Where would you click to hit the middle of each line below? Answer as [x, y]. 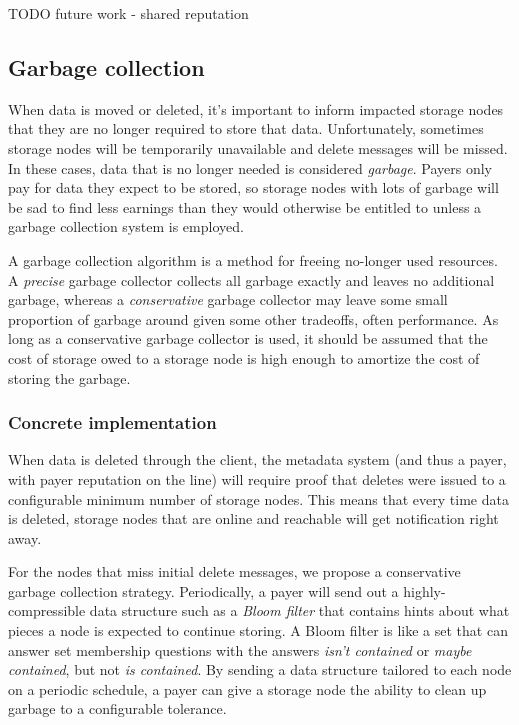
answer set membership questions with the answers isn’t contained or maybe [240, 649]
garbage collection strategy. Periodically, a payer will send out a [203, 590]
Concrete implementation [112, 422]
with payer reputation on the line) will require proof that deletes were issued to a [257, 478]
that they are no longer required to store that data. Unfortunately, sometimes [246, 128]
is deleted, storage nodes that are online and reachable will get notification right [253, 518]
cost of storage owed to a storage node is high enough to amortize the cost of [244, 357]
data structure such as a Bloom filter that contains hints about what [299, 610]
